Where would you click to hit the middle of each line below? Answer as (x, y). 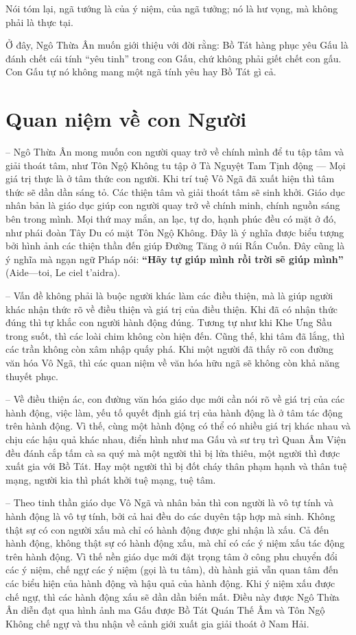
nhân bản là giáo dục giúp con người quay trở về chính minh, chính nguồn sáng (173, 205)
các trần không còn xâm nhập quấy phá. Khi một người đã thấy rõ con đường (170, 349)
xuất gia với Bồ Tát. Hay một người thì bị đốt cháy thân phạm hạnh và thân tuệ (176, 466)
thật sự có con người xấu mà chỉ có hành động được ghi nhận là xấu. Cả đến (167, 529)
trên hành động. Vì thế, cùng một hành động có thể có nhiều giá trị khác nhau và (178, 426)
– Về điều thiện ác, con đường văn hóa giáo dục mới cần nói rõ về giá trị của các (175, 399)
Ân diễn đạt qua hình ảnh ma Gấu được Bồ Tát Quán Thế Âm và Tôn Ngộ (165, 610)
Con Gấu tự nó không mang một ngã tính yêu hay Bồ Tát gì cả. (141, 72)
